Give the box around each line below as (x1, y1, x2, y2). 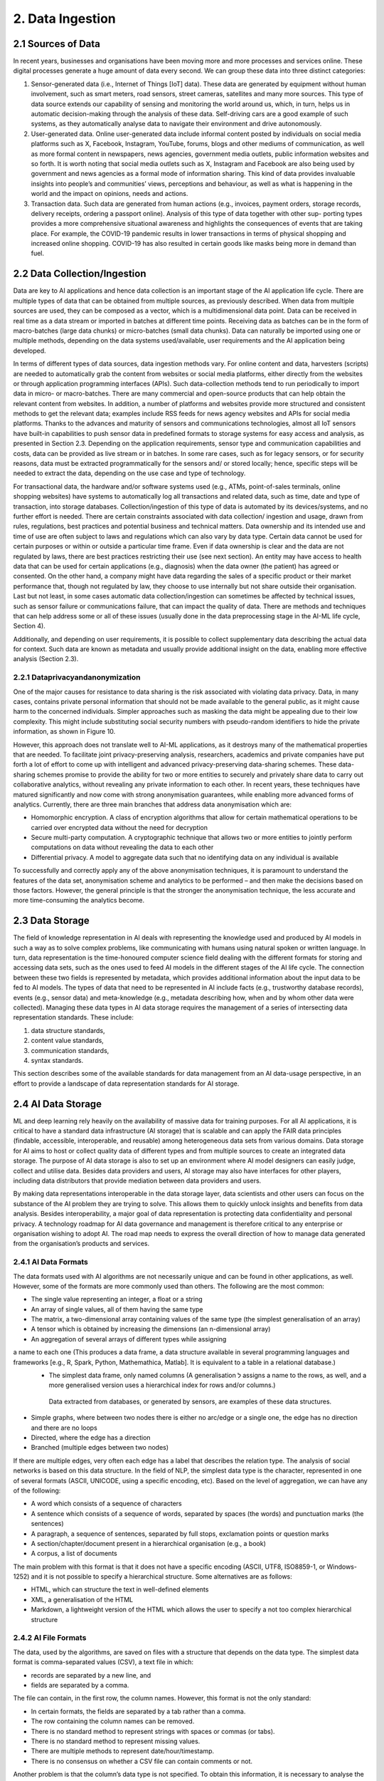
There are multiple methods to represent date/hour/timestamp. (31, 1747, 215, 1755)
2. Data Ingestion (13, 11, 117, 26)
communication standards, (31, 1046, 110, 1054)
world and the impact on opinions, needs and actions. (31, 189, 188, 198)
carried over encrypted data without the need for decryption (31, 823, 208, 831)
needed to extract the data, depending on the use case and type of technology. (13, 469, 246, 477)
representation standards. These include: (13, 1013, 134, 1022)
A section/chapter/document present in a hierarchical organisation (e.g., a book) (31, 1539, 267, 1547)
